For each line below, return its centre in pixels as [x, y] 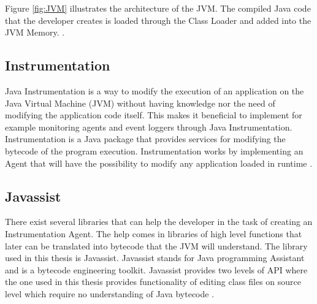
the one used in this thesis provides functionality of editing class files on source [153, 282]
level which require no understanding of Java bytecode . [110, 293]
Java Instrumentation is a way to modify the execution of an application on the [155, 90]
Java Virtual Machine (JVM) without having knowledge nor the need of [140, 103]
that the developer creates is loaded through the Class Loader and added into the [158, 20]
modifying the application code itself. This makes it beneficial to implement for [154, 115]
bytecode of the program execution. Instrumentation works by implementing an [154, 150]
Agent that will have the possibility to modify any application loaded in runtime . [159, 163]
